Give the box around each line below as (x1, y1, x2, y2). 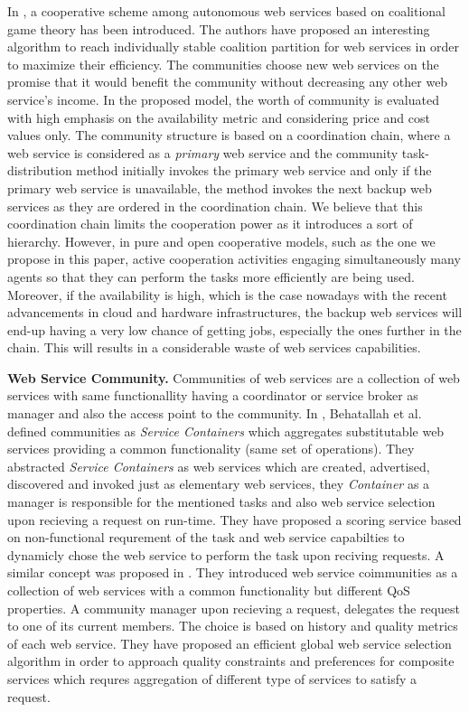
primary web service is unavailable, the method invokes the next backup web (7, 178, 432, 197)
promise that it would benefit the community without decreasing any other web (7, 72, 448, 91)
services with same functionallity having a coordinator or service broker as (7, 386, 418, 405)
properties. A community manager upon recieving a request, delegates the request (7, 598, 461, 617)
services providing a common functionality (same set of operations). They (7, 439, 415, 458)
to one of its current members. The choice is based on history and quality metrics (7, 616, 458, 635)
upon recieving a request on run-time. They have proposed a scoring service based (7, 510, 462, 529)
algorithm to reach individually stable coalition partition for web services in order (7, 37, 459, 56)
